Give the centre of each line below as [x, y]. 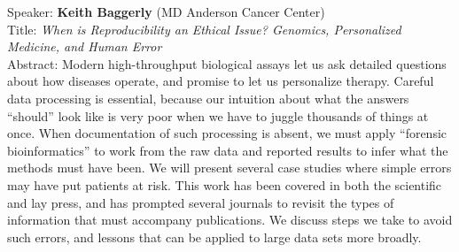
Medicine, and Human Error [85, 46]
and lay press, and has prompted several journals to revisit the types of [201, 202]
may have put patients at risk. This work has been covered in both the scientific [225, 184]
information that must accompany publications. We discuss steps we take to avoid [230, 220]
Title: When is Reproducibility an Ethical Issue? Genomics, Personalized [204, 29]
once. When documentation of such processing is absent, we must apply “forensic [227, 133]
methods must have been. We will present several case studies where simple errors [229, 168]
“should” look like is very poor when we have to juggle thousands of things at [218, 115]
